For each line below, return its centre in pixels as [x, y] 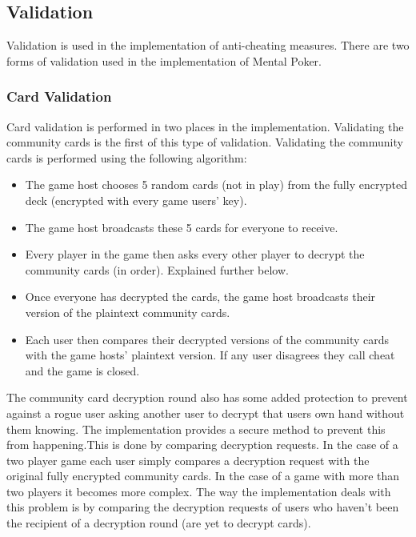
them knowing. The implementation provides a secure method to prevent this [196, 429]
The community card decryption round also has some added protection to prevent [207, 397]
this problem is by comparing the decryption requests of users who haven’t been [203, 507]
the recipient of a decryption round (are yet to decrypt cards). [159, 523]
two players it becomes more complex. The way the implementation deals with [199, 491]
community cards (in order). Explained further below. [157, 269]
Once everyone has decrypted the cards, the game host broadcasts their [200, 297]
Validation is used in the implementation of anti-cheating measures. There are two [208, 45]
